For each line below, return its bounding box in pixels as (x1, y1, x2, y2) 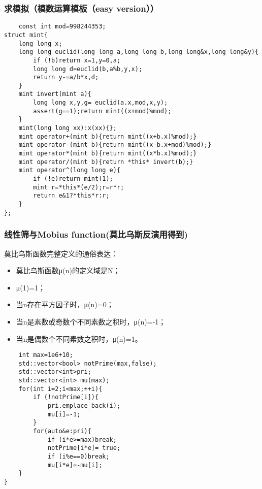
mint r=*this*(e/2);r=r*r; (33, 183, 124, 191)
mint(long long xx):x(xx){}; (18, 124, 117, 132)
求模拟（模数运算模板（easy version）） (4, 2, 159, 14)
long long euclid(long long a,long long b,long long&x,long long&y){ (18, 48, 259, 56)
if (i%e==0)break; (47, 452, 110, 460)
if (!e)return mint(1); (33, 175, 113, 183)
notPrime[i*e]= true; (47, 444, 121, 452)
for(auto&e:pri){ (33, 428, 91, 435)
